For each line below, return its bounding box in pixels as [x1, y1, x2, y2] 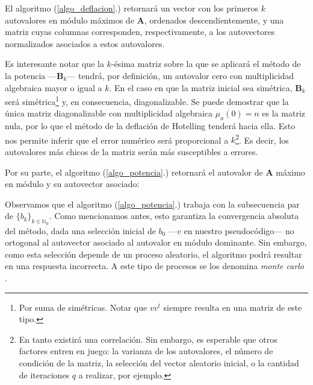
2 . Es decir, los [235, 132, 289, 146]
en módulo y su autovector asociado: [5, 177, 140, 190]
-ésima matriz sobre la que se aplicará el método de [111, 57, 301, 70]
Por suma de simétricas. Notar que [19, 301, 147, 313]
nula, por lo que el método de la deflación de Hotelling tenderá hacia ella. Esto [5, 119, 296, 132]
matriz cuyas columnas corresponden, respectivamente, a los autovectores [5, 25, 275, 38]
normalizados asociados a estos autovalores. [5, 37, 165, 49]
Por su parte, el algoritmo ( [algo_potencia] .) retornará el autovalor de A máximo [5, 165, 305, 178]
